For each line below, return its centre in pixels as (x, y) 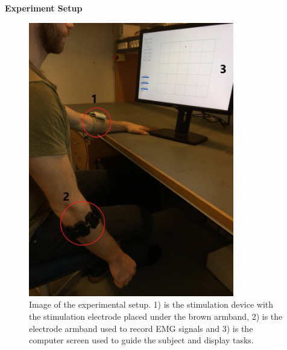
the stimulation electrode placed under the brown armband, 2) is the (156, 316)
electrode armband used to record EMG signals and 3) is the (141, 328)
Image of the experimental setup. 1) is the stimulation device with (151, 304)
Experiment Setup (44, 8)
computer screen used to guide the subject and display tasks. (141, 340)
